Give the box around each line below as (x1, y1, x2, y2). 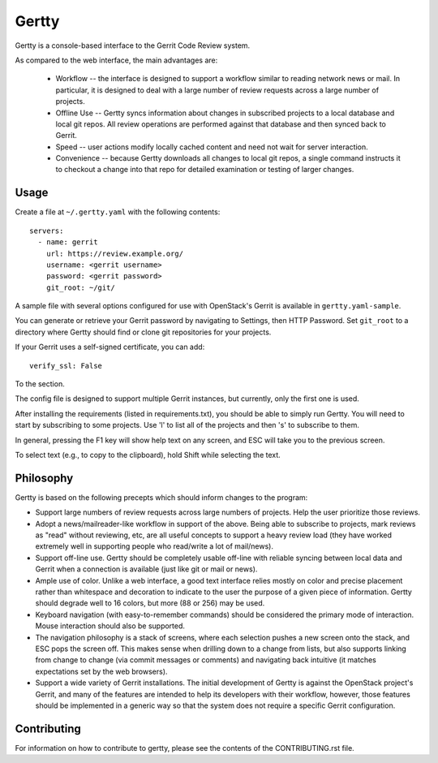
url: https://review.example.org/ (45, 248, 184, 258)
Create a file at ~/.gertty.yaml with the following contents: (15, 207, 221, 217)
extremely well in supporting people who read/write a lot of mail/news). (35, 541, 273, 551)
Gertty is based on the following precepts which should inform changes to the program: (15, 492, 308, 502)
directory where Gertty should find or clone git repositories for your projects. (15, 327, 272, 337)
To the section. (15, 379, 65, 389)
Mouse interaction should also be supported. (35, 621, 186, 631)
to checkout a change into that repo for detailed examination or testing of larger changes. (55, 165, 354, 175)
